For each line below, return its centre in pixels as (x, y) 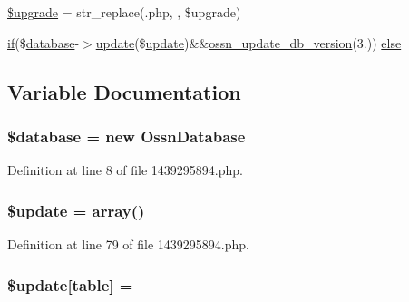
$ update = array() (76, 210)
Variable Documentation (124, 91)
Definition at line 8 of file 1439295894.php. (126, 170)
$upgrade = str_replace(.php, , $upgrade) (124, 12)
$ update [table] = (70, 284)
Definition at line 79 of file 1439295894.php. (129, 244)
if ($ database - (44, 42)
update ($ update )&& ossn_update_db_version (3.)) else (248, 42)
